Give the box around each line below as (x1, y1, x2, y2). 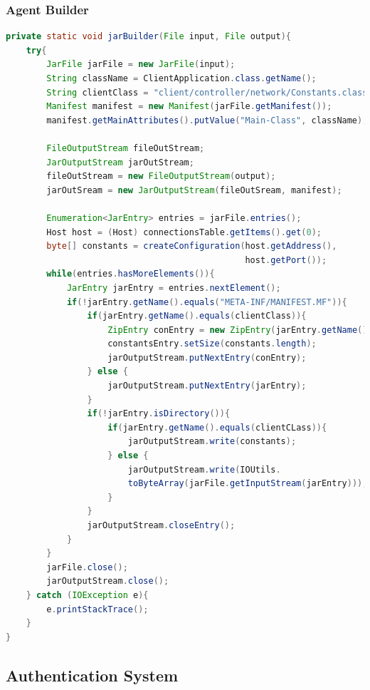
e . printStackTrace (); (46, 604, 149, 614)
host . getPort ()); (245, 254, 327, 265)
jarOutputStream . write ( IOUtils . (127, 464, 281, 475)
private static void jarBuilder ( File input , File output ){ (6, 31, 292, 42)
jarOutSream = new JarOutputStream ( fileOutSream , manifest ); (46, 185, 342, 195)
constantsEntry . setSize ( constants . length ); (107, 339, 317, 349)
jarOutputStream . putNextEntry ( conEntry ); (107, 352, 307, 363)
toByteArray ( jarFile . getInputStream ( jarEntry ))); (127, 478, 368, 489)
